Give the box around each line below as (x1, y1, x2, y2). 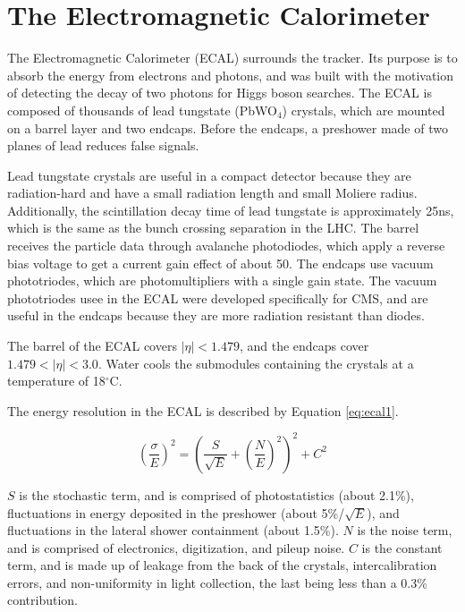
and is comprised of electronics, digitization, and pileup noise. (7, 538, 345, 557)
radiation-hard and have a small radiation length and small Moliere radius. (7, 183, 418, 202)
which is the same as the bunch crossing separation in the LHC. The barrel (7, 218, 419, 237)
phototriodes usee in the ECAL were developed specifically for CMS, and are (7, 288, 428, 307)
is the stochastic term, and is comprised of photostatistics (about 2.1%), (19, 485, 414, 504)
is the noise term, (357, 521, 452, 540)
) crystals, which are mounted (282, 100, 445, 119)
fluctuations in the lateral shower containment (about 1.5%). (7, 521, 339, 540)
